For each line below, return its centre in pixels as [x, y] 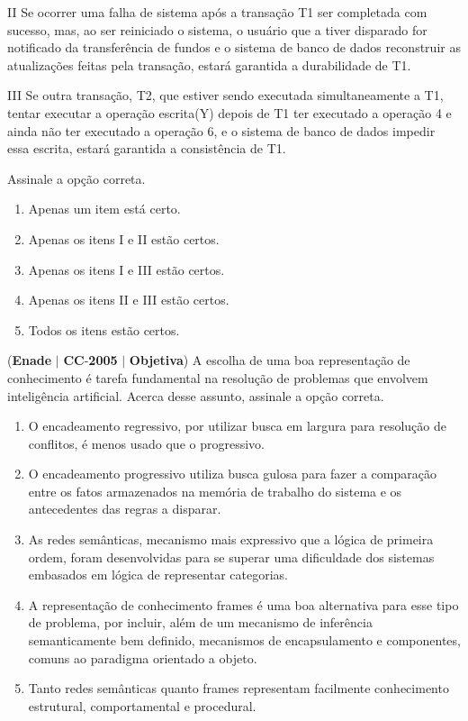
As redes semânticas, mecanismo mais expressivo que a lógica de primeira [231, 539]
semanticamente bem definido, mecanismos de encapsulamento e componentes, [244, 640]
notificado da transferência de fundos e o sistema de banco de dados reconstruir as [234, 47]
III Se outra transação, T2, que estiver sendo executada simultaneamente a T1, [225, 95]
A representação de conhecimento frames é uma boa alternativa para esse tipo [243, 604]
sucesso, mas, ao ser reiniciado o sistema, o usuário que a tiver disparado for [217, 29]
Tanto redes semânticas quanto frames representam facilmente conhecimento [238, 688]
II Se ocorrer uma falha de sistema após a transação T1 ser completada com [217, 12]
